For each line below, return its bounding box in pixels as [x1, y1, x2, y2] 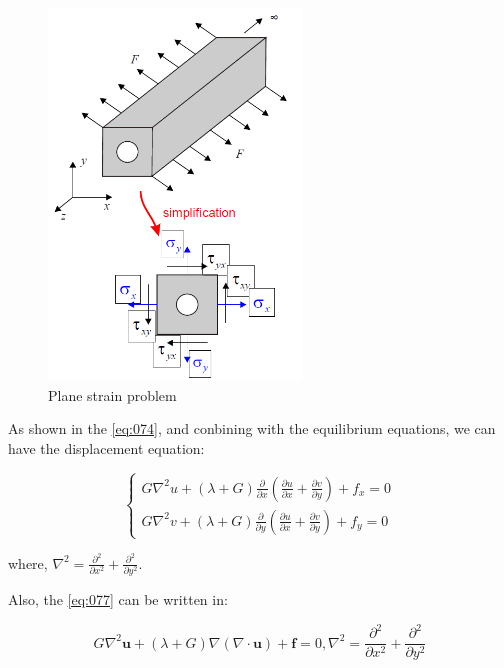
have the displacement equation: [8, 437, 205, 458]
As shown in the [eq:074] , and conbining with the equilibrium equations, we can [8, 418, 496, 439]
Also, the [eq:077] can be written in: [8, 589, 228, 610]
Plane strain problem [48, 384, 177, 405]
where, [8, 552, 48, 573]
